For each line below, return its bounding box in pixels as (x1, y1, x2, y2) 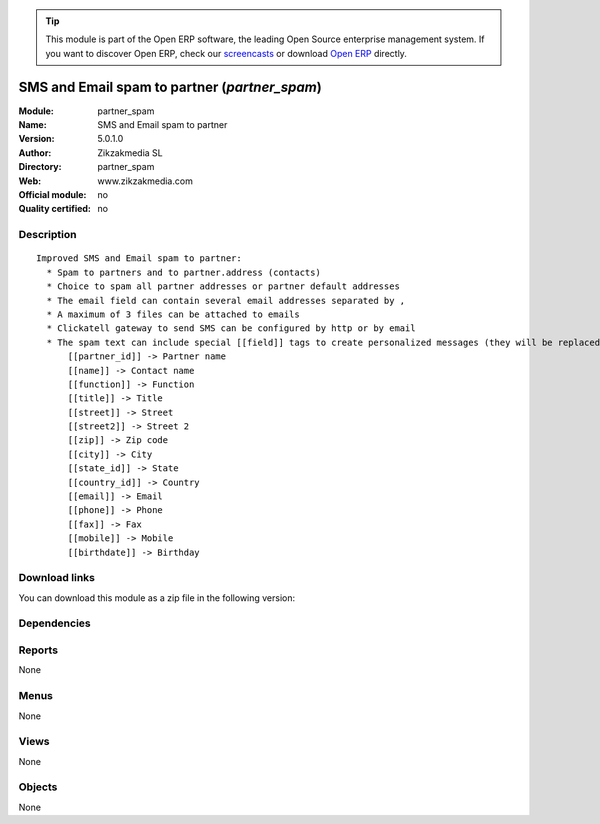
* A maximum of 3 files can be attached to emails (46, 308, 300, 320)
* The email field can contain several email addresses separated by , (46, 295, 406, 306)
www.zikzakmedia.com (97, 175, 194, 187)
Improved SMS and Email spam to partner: (36, 253, 242, 264)
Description (18, 228, 77, 242)
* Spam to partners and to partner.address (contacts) (46, 266, 322, 278)
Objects (18, 780, 58, 794)
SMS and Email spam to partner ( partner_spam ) (18, 78, 322, 95)
